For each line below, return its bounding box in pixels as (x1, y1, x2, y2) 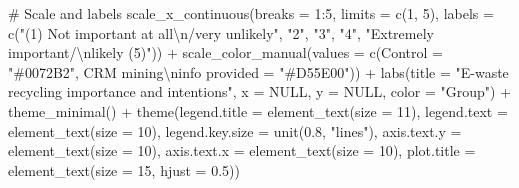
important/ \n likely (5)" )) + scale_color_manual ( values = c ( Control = (8, 42, 443, 63)
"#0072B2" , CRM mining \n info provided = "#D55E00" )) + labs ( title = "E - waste (8, 61, 509, 82)
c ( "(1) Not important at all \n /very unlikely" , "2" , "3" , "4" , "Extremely (8, 22, 434, 43)
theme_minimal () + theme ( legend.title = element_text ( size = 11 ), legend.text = (8, 100, 508, 121)
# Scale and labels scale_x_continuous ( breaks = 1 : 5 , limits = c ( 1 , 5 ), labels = (8, 3, 494, 23)
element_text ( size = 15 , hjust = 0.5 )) (8, 159, 240, 180)
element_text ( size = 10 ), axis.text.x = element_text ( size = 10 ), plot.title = (8, 140, 476, 161)
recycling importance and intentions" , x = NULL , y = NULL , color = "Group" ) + (8, 81, 512, 102)
